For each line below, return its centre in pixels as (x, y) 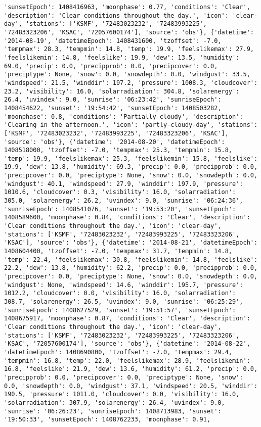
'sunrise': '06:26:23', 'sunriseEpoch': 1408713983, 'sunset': (113, 411)
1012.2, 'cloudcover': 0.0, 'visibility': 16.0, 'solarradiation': (120, 293)
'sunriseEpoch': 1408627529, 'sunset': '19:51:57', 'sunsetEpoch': (120, 310)
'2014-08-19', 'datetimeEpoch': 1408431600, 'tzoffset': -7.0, (113, 41)
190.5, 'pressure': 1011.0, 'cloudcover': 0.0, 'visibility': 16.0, (122, 394)
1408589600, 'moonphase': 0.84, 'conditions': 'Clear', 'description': (127, 218)
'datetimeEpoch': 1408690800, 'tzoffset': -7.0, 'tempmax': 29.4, (118, 352)
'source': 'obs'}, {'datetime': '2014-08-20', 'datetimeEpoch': (115, 142)
